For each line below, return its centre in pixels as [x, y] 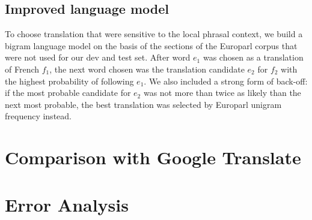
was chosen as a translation [253, 57]
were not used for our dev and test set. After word [98, 57]
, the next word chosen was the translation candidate [147, 69]
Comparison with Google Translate [153, 157]
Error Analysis [67, 204]
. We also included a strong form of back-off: [226, 81]
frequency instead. [38, 116]
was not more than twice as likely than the [222, 93]
